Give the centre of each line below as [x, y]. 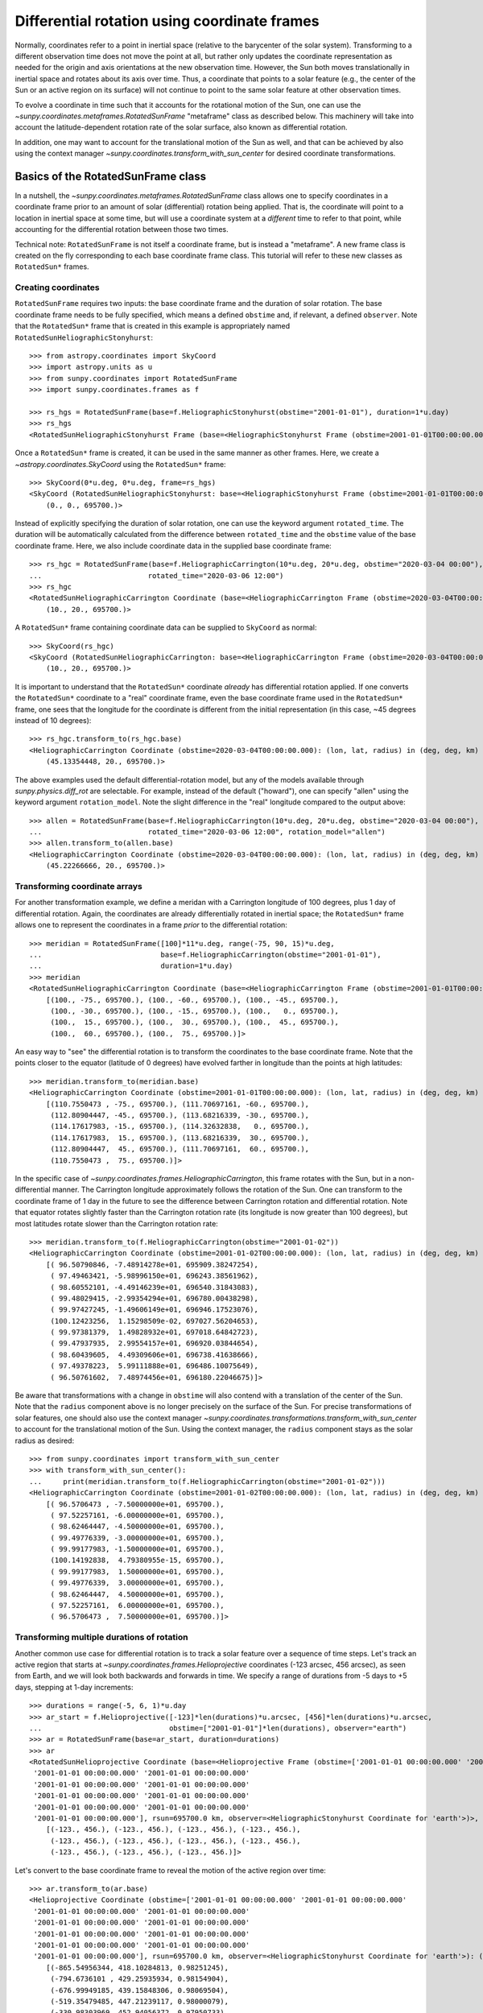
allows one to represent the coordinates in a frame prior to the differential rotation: [151, 925]
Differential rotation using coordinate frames [167, 21]
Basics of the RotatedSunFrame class [111, 176]
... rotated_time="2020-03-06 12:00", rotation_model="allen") [208, 832]
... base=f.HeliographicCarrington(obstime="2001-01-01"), [205, 955]
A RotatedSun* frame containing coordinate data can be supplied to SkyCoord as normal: [166, 627]
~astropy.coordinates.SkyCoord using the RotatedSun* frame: [120, 464]
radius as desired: [45, 1441]
